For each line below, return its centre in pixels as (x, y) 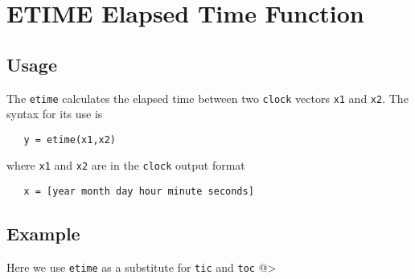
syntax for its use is (55, 114)
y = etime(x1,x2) (70, 139)
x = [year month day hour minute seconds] (139, 192)
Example (43, 234)
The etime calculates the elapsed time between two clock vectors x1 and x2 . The (207, 98)
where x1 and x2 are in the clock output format (126, 165)
